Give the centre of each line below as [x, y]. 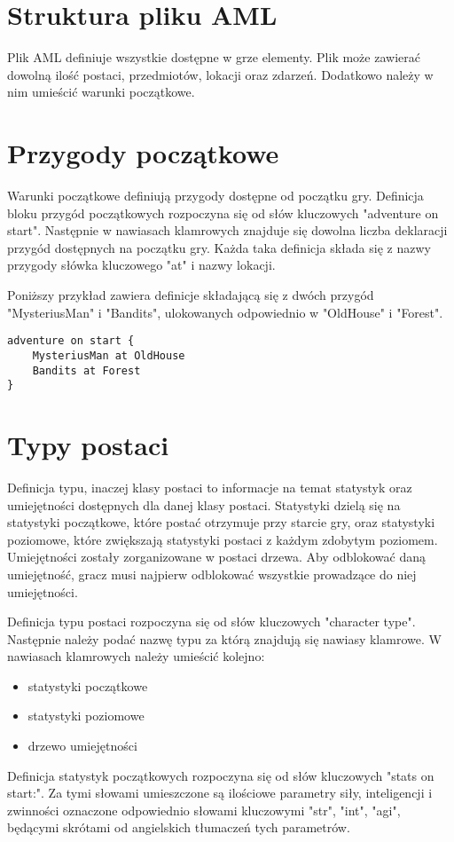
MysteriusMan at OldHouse [109, 355]
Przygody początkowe [143, 153]
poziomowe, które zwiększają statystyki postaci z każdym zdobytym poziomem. [223, 539]
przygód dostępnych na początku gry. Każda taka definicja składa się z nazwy [219, 247]
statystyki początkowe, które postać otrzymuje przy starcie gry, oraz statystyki [221, 522]
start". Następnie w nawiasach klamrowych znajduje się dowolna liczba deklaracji [227, 230]
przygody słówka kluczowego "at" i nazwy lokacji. [141, 265]
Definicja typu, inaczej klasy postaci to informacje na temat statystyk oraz [210, 487]
